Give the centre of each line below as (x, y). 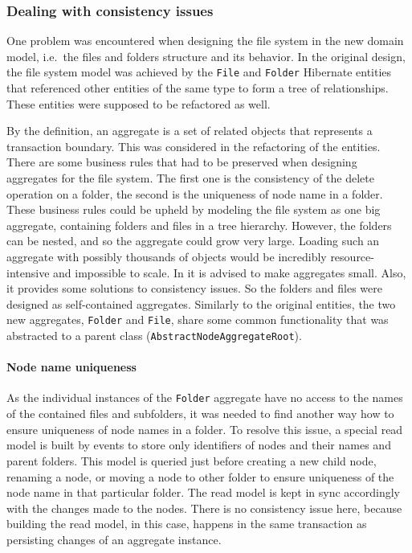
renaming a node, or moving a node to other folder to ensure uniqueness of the (200, 476)
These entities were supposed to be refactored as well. (139, 103)
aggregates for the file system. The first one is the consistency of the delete (190, 178)
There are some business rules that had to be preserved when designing (182, 162)
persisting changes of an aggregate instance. (114, 539)
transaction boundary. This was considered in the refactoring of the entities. (194, 146)
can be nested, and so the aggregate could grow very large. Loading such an (193, 241)
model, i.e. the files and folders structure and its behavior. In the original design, (206, 56)
